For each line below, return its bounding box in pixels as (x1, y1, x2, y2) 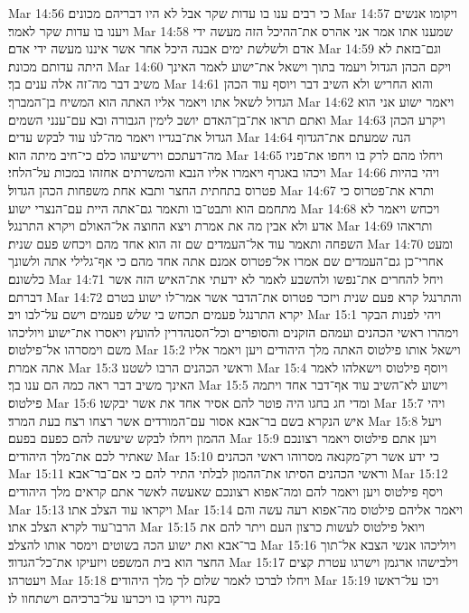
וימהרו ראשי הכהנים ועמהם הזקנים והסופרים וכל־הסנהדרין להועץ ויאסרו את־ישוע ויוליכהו (8, 322, 459, 341)
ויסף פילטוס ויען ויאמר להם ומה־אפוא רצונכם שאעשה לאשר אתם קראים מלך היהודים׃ (8, 482, 443, 501)
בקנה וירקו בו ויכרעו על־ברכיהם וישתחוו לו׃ (8, 588, 220, 607)
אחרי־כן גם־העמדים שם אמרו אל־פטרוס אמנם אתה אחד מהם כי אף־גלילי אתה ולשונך (8, 251, 444, 270)
